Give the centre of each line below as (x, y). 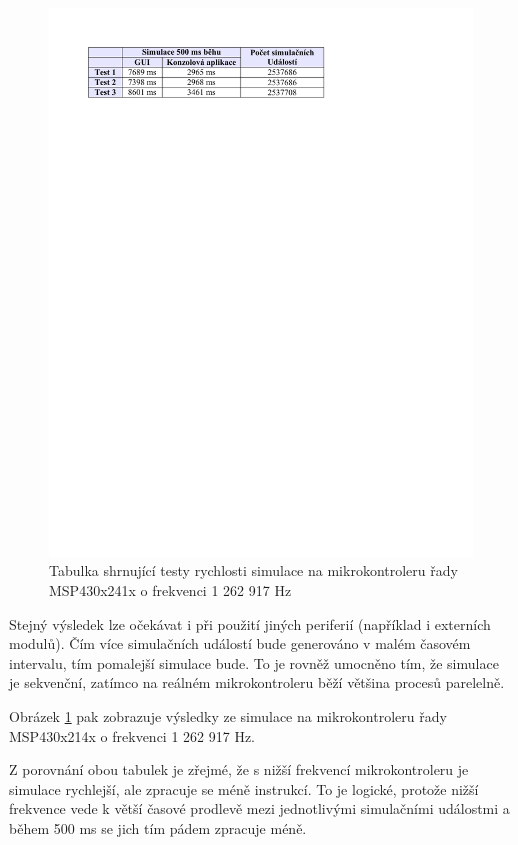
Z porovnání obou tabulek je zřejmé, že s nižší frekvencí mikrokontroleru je (239, 769)
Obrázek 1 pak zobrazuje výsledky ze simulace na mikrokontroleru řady (228, 716)
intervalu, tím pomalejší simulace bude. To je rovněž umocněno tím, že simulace (254, 662)
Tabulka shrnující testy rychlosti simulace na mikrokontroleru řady (253, 570)
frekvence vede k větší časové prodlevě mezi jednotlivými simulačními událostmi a (259, 808)
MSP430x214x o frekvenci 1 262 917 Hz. (132, 735)
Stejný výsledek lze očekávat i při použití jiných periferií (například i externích (250, 623)
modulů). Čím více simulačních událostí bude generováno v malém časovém (240, 643)
